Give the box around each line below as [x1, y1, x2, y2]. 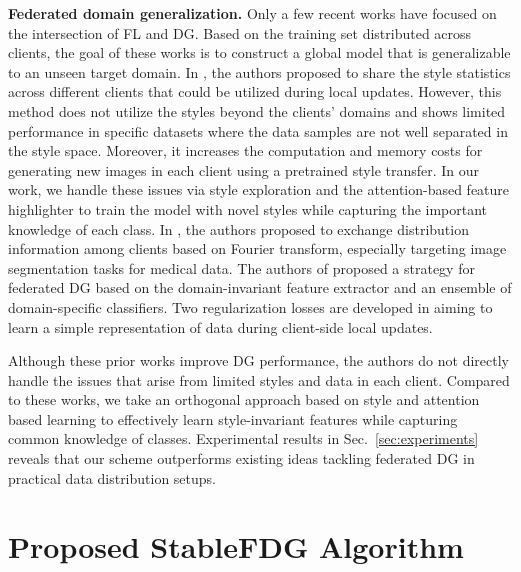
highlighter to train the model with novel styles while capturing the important [8, 198, 488, 219]
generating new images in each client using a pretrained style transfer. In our [8, 159, 480, 180]
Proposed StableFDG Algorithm [8, 526, 464, 567]
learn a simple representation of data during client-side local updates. [8, 316, 433, 337]
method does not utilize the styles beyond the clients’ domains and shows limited [8, 100, 506, 121]
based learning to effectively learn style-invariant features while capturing [8, 408, 458, 429]
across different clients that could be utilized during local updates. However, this [8, 81, 502, 102]
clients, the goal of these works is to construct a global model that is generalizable [8, 42, 511, 63]
